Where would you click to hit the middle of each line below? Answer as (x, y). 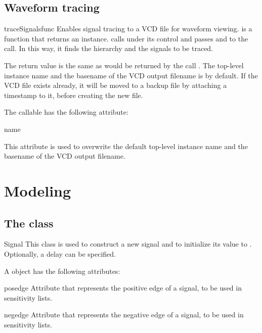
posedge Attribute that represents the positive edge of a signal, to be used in (123, 288)
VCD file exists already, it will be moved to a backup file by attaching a (116, 85)
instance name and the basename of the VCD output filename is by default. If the (131, 75)
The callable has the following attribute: (66, 112)
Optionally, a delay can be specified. (60, 253)
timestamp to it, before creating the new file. (74, 95)
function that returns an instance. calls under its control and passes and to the (126, 38)
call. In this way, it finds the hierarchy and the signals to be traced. (109, 48)
